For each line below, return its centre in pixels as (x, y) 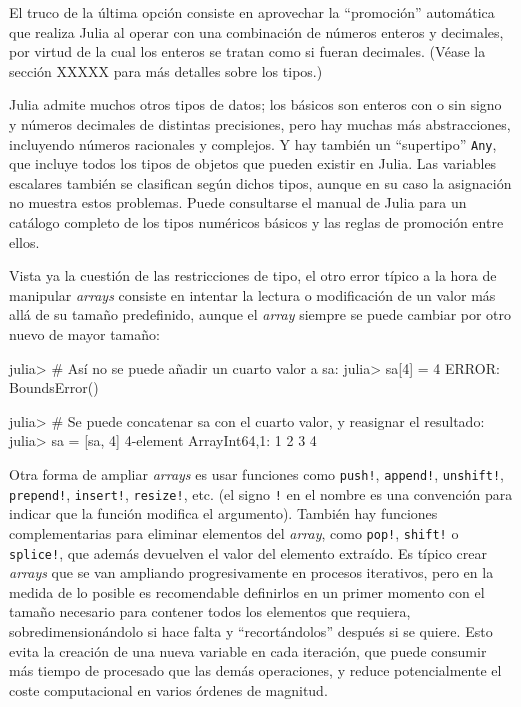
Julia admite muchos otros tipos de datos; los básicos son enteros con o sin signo (255, 104)
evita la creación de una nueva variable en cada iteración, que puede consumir (248, 650)
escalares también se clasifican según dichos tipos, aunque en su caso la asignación (260, 182)
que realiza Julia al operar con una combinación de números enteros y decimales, (256, 31)
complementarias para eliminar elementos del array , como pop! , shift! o (234, 532)
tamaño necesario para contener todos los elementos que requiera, (210, 611)
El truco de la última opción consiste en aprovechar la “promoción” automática (252, 12)
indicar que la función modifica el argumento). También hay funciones (223, 513)
